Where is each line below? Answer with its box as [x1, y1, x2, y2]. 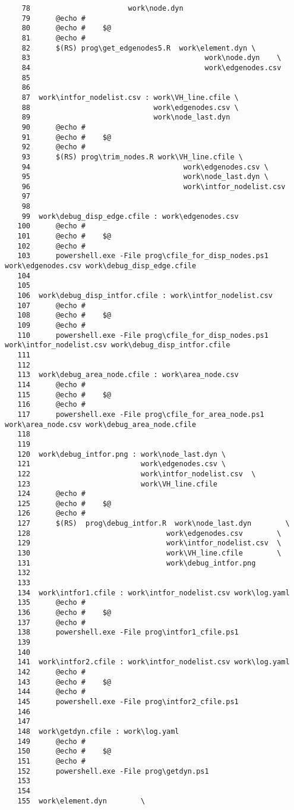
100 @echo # [17, 222, 86, 231]
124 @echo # [17, 489, 86, 498]
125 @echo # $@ [17, 499, 111, 508]
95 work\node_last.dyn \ [21, 172, 268, 181]
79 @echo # [21, 14, 86, 23]
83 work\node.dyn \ [21, 54, 282, 62]
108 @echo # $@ [17, 311, 111, 320]
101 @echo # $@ [17, 232, 111, 241]
